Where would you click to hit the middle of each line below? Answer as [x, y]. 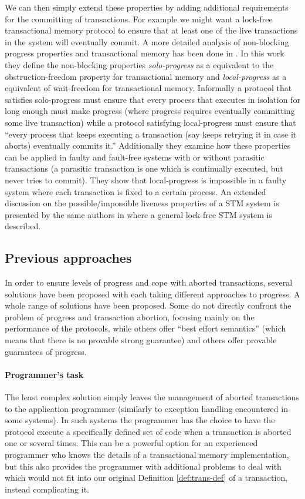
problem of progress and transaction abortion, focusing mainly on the [130, 317]
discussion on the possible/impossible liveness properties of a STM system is [142, 203]
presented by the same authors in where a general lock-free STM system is [138, 214]
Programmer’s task [44, 374]
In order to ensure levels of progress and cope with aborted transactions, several [149, 282]
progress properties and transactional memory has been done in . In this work [145, 53]
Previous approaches [68, 258]
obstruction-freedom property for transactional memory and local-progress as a [146, 76]
